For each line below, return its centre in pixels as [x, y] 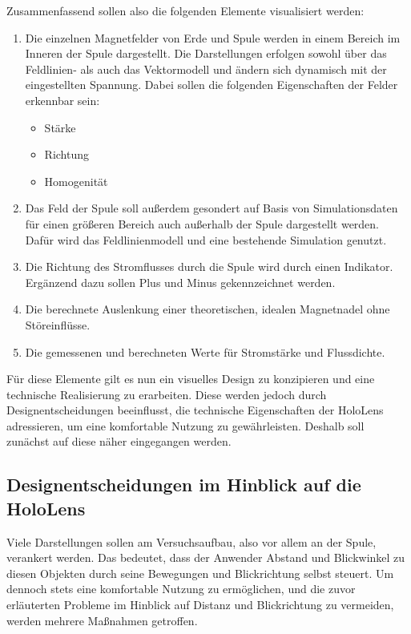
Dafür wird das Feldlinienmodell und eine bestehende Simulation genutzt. [206, 239]
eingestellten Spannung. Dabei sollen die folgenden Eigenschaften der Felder [212, 85]
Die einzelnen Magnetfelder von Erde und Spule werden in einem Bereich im [213, 37]
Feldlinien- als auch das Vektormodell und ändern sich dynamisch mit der [206, 69]
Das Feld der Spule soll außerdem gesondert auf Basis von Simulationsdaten [212, 208]
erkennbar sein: [62, 100]
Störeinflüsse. [58, 324]
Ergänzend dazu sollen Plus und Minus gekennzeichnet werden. [180, 282]
